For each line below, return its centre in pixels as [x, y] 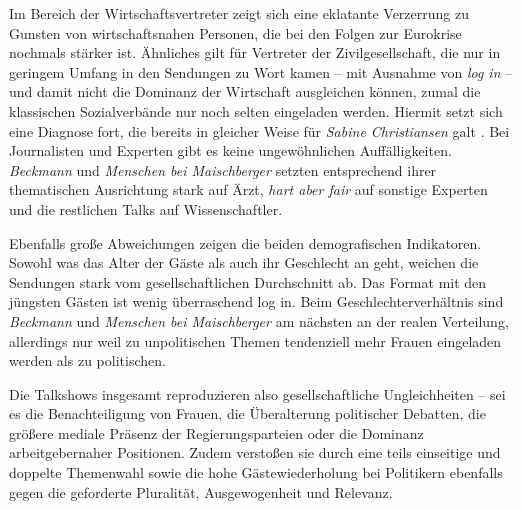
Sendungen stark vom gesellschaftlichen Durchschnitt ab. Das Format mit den [248, 281]
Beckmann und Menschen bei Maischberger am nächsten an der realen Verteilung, [259, 320]
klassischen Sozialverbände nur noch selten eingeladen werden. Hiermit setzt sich [256, 110]
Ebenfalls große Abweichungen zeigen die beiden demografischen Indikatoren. [245, 242]
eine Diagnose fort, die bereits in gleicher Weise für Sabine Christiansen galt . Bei [259, 130]
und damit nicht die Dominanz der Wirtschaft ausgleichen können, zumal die [245, 91]
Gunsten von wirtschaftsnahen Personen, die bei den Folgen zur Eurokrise [235, 32]
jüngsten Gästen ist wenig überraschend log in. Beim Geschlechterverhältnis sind [256, 301]
